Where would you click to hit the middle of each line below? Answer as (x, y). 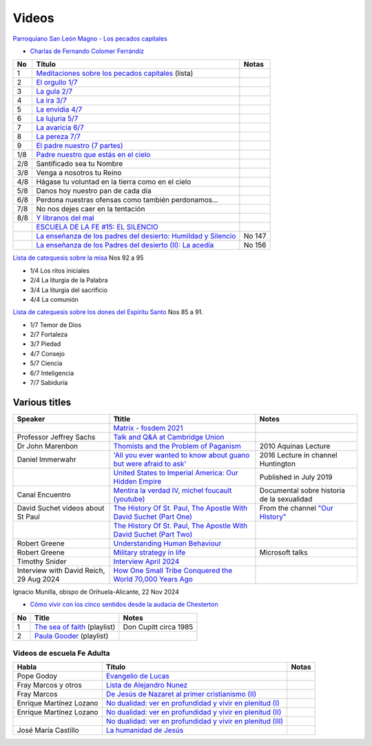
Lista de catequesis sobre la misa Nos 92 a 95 (78, 258)
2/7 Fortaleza (49, 335)
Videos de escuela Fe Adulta (61, 653)
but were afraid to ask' (150, 464)
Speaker (31, 419)
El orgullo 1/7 (57, 83)
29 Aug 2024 (38, 579)
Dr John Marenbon (48, 446)
